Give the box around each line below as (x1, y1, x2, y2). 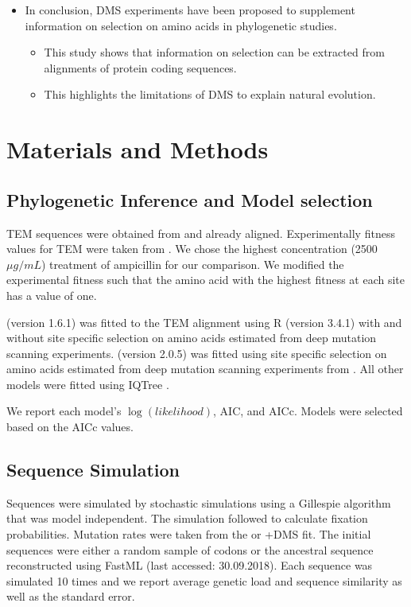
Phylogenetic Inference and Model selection (6, 187, 373, 212)
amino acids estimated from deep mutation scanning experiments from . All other (6, 360, 404, 377)
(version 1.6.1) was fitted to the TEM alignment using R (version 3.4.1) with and (6, 313, 402, 330)
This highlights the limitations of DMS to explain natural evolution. (44, 86, 376, 103)
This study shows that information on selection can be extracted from (44, 44, 385, 60)
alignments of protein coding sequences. (44, 59, 237, 76)
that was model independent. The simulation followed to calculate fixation (6, 510, 368, 527)
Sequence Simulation (6, 457, 180, 482)
